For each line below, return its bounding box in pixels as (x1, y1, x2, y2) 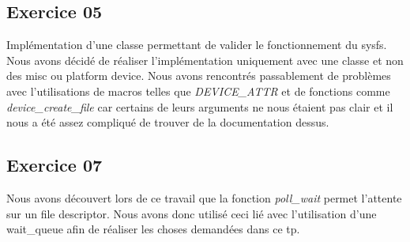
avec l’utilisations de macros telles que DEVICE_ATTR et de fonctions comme (6, 82, 390, 99)
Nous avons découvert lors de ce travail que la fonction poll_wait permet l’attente (6, 189, 402, 206)
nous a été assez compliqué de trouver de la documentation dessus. (6, 114, 329, 130)
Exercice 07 (6, 153, 103, 177)
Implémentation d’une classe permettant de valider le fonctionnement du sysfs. (6, 36, 387, 53)
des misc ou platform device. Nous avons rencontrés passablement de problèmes (6, 67, 391, 84)
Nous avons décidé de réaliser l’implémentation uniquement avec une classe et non (6, 51, 404, 68)
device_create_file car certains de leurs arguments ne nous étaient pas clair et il (6, 98, 393, 115)
